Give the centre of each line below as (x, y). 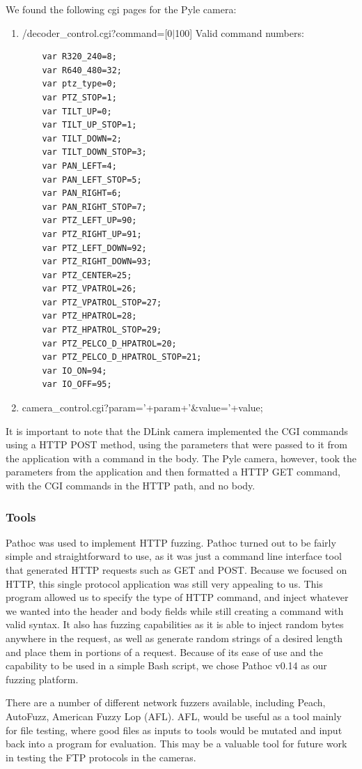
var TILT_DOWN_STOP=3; (94, 152)
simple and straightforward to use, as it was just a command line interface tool (174, 556)
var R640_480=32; (82, 70)
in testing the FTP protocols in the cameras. (101, 757)
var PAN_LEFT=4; (79, 166)
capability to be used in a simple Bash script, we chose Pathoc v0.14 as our (166, 665)
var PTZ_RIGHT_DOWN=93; (97, 262)
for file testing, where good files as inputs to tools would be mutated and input (174, 730)
